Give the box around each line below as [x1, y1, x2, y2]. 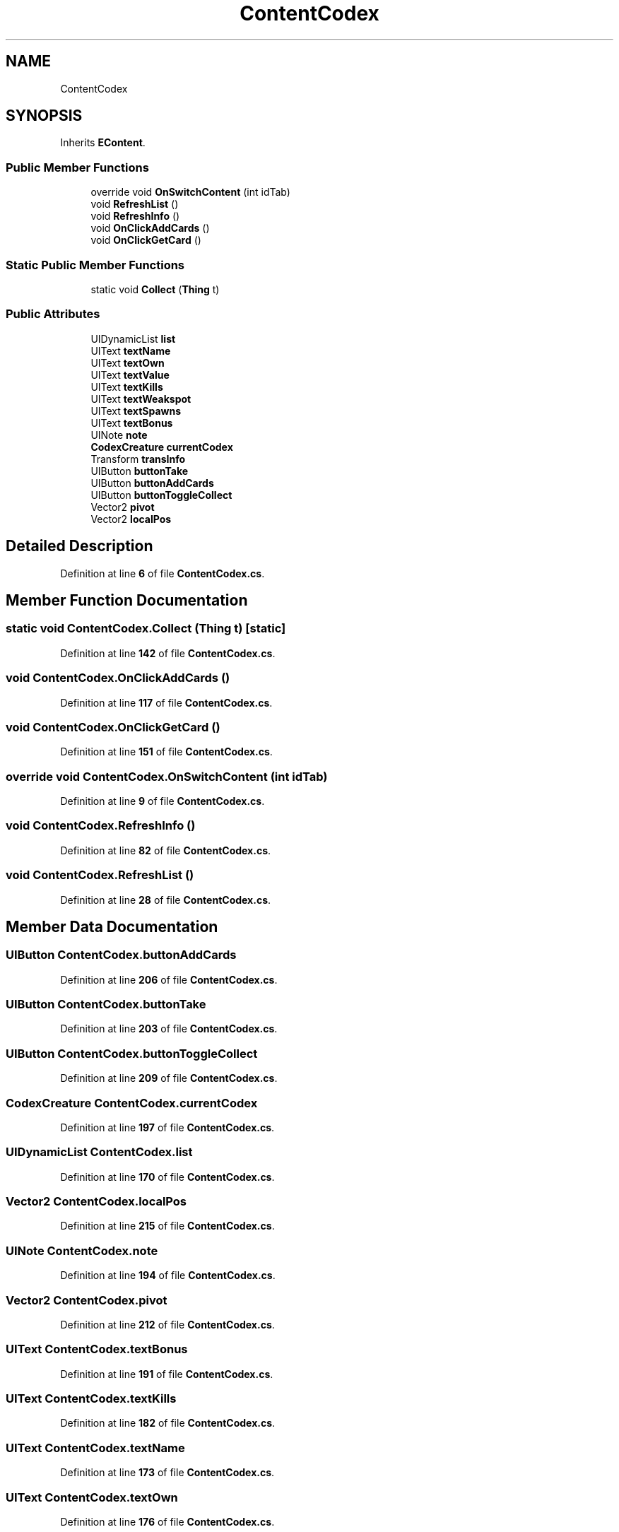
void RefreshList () [90, 198, 179, 211]
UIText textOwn [90, 356, 165, 369]
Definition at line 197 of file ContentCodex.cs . [60, 1121, 275, 1133]
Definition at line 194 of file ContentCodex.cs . [60, 1269, 276, 1282]
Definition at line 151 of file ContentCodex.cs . [60, 746, 273, 758]
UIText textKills [90, 380, 163, 393]
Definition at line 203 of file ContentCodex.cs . [60, 1023, 278, 1035]
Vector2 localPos [90, 512, 172, 525]
